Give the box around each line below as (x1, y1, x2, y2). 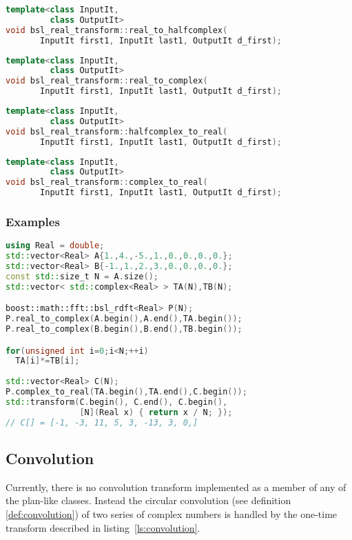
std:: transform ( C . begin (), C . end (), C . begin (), (6, 397, 228, 407)
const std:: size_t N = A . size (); (6, 271, 158, 281)
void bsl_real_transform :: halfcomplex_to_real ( (6, 126, 228, 137)
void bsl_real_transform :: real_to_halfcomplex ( (6, 25, 228, 35)
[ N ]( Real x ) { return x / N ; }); (79, 407, 233, 417)
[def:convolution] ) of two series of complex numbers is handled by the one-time (6, 506, 338, 521)
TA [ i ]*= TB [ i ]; (15, 356, 80, 366)
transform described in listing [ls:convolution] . (6, 520, 200, 534)
